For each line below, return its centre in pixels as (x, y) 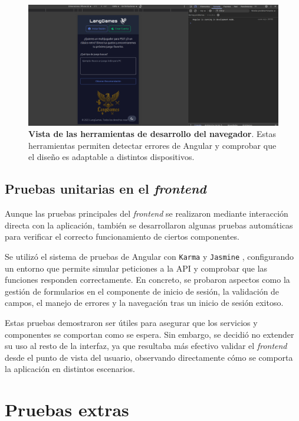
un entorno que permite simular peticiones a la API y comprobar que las (136, 268)
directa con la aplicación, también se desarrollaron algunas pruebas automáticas (149, 225)
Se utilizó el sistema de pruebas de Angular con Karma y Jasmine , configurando (149, 256)
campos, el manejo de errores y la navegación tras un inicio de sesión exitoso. (144, 303)
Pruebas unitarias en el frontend (106, 189)
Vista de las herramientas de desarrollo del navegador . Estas (152, 134)
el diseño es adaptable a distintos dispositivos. (111, 157)
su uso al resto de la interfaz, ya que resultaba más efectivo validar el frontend (146, 346)
